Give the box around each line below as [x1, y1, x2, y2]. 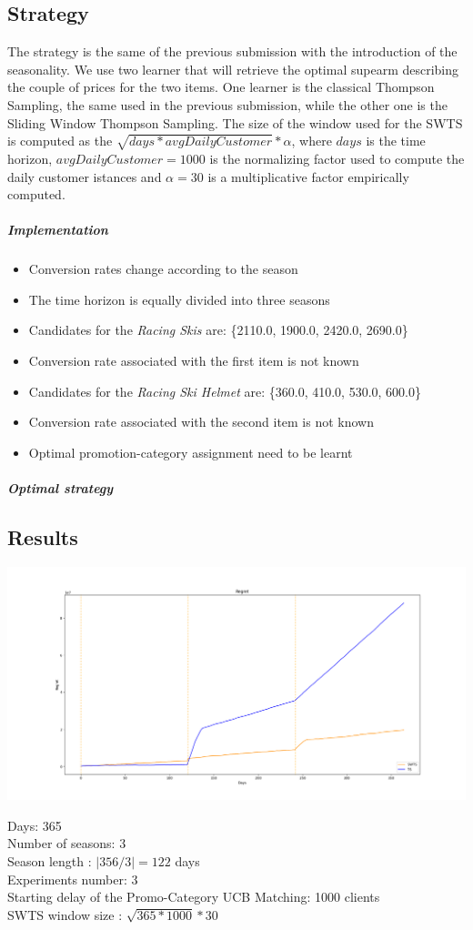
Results [7, 523, 78, 551]
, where [291, 131, 332, 150]
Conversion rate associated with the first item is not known [28, 351, 359, 370]
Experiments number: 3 [7, 869, 138, 888]
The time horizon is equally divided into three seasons [28, 289, 330, 308]
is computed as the [7, 131, 113, 150]
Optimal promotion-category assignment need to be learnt [28, 442, 353, 461]
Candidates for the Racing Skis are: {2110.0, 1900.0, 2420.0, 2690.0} [28, 320, 408, 339]
